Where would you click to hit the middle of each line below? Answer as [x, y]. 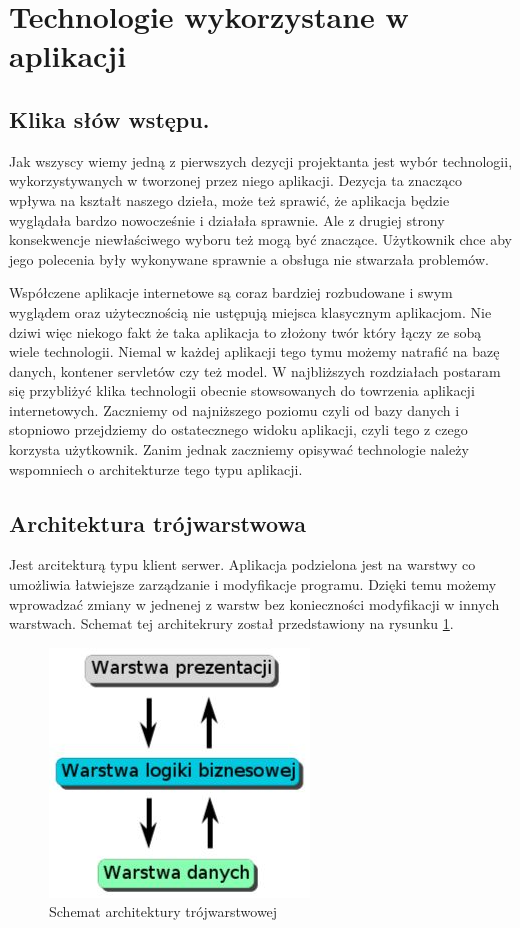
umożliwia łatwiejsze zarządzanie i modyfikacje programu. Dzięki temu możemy [253, 584]
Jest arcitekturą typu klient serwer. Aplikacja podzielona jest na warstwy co [242, 564]
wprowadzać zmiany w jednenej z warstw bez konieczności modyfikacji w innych [254, 603]
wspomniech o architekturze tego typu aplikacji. [156, 468]
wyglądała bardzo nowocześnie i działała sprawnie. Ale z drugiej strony [227, 219]
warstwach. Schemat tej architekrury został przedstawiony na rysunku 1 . [231, 623]
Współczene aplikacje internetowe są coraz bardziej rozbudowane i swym [231, 292]
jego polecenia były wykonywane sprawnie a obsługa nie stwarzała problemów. [249, 258]
